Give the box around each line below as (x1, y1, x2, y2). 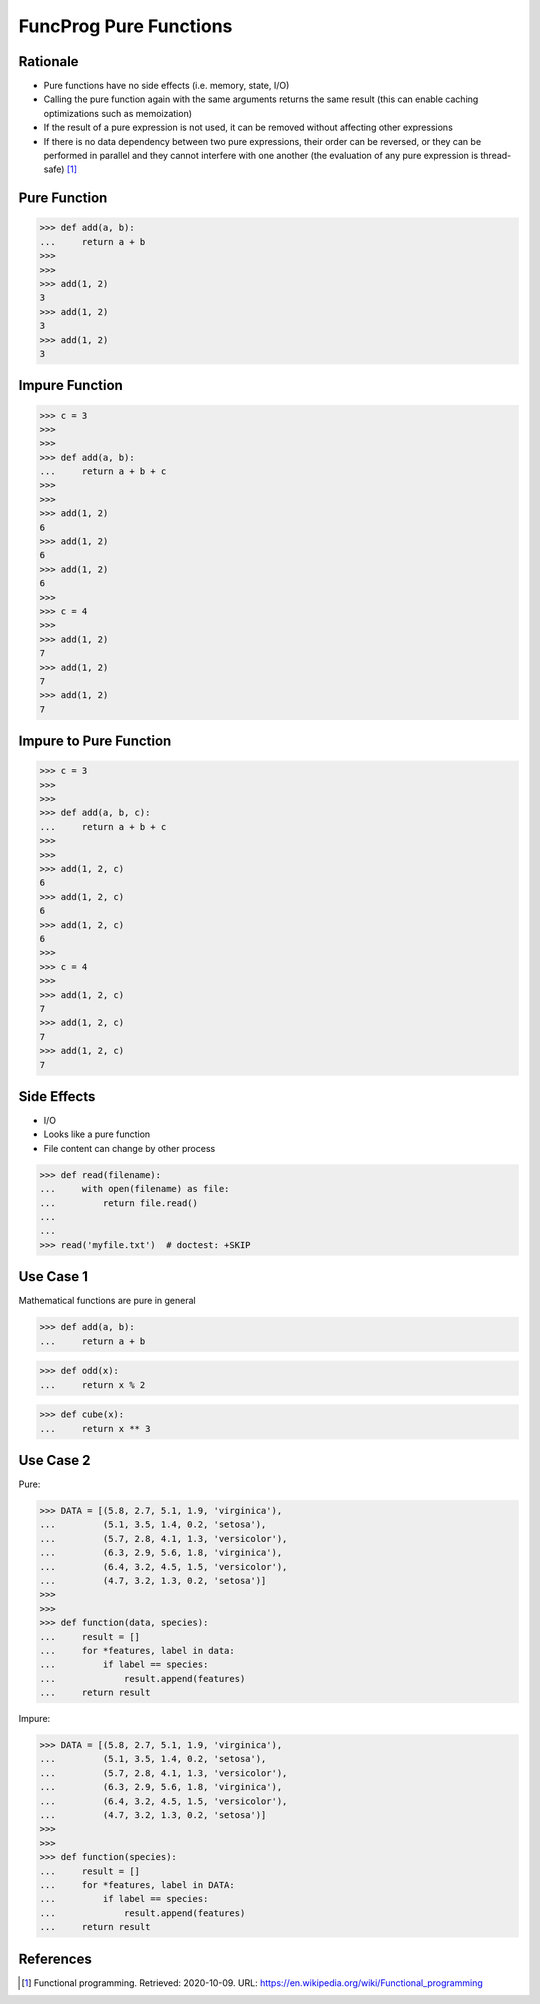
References (18, 1950, 92, 1967)
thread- (480, 150, 512, 162)
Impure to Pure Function (18, 733, 172, 750)
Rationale (18, 53, 79, 70)
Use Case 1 (18, 1268, 89, 1285)
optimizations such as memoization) (43, 107, 193, 119)
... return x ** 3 (39, 1423, 151, 1434)
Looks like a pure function (43, 1128, 151, 1140)
